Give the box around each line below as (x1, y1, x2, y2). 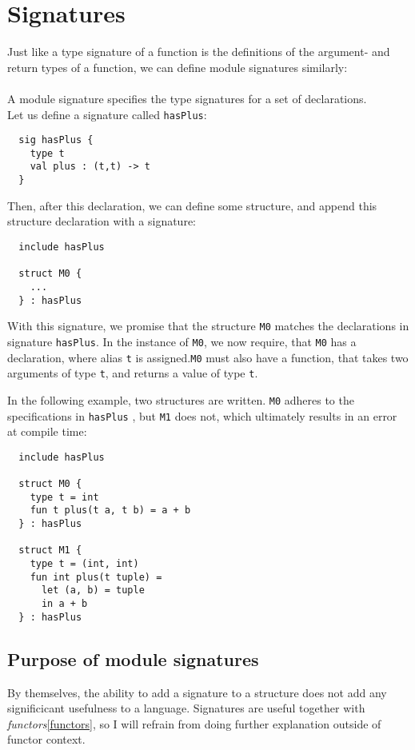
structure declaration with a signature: (7, 213, 196, 229)
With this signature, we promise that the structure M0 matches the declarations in (7, 317, 409, 334)
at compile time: (7, 423, 87, 440)
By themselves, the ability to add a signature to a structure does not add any (7, 684, 387, 700)
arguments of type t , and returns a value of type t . (7, 365, 258, 381)
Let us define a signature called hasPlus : (7, 106, 207, 122)
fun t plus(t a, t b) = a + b (30, 505, 191, 517)
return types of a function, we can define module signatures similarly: (7, 58, 348, 75)
